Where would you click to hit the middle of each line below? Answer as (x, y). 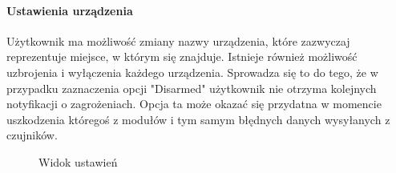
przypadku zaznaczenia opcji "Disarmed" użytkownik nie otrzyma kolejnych (192, 88)
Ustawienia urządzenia (70, 10)
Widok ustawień (78, 161)
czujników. (32, 135)
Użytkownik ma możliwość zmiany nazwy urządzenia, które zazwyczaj (178, 40)
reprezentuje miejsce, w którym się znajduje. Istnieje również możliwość (182, 56)
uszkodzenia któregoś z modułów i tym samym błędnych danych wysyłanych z (198, 119)
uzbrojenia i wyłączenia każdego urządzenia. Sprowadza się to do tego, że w (192, 72)
